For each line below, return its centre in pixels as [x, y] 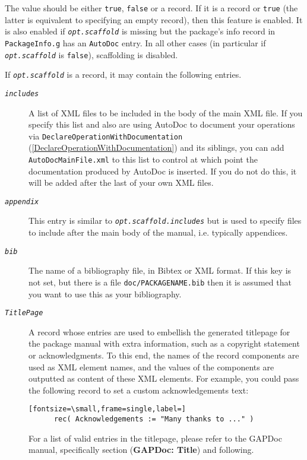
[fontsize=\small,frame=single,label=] [107, 409]
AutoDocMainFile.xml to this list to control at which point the [143, 159]
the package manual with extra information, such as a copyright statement [164, 343]
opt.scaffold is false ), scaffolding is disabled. [91, 54]
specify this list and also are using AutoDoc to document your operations [162, 124]
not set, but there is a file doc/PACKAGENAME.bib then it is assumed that [160, 282]
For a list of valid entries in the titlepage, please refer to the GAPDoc [155, 438]
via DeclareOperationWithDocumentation [106, 136]
